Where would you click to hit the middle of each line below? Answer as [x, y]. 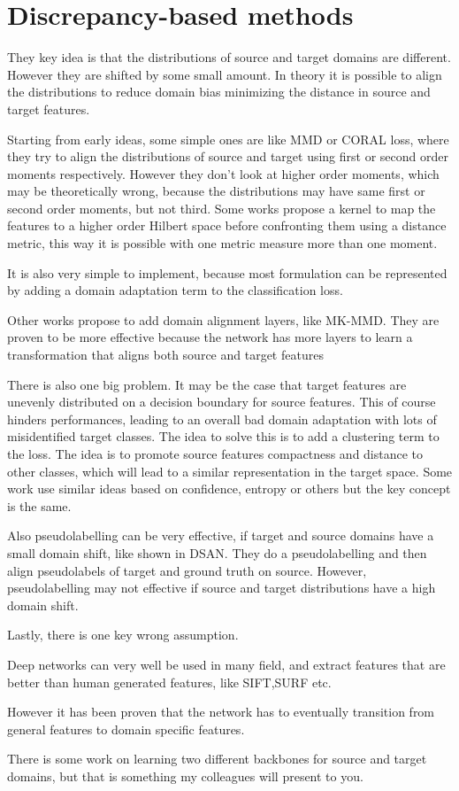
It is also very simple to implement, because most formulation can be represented [227, 272]
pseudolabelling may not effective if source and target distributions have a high [222, 588]
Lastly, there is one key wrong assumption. [123, 635]
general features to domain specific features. [126, 729]
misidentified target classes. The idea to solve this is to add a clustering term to [223, 436]
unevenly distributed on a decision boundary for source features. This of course [222, 402]
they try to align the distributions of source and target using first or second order [228, 156]
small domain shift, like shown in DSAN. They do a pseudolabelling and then [217, 552]
